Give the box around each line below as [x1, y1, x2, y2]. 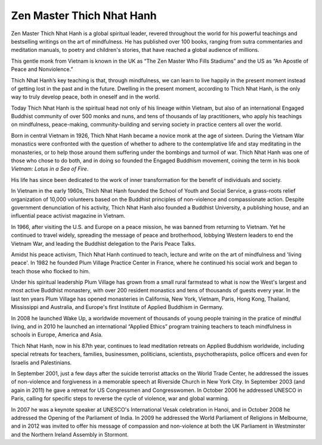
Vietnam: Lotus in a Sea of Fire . [11, 165, 89, 172]
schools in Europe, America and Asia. [11, 331, 103, 338]
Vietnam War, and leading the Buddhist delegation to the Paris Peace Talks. [11, 240, 196, 247]
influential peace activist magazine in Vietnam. [11, 212, 125, 220]
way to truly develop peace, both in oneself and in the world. [11, 93, 160, 101]
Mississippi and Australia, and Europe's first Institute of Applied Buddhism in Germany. [11, 304, 224, 311]
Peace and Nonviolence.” [11, 66, 73, 73]
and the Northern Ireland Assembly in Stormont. [11, 431, 129, 438]
